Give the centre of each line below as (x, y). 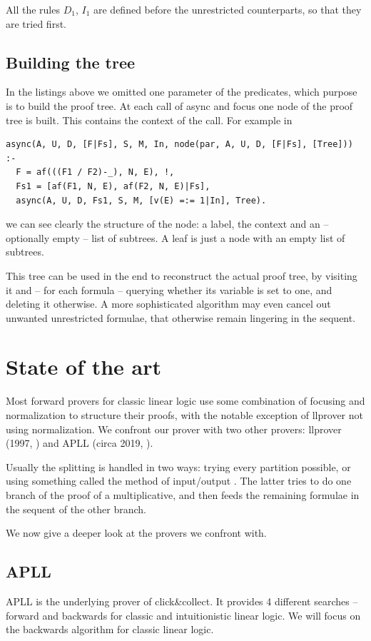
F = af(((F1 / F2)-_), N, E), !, (95, 172)
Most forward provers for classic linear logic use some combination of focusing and (185, 401)
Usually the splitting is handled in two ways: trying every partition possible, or (178, 466)
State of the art (84, 367)
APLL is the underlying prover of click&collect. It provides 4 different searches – (182, 601)
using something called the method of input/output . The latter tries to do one (179, 481)
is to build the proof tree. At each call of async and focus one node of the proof (179, 105)
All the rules (33, 9)
